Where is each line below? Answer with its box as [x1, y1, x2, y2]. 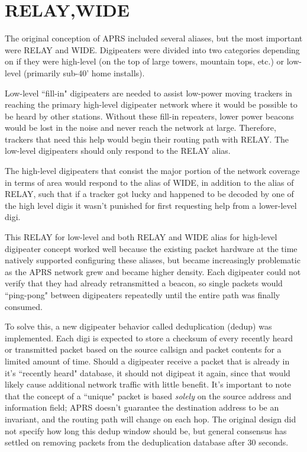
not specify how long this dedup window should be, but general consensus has [5, 424, 287, 437]
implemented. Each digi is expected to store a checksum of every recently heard [5, 331, 293, 344]
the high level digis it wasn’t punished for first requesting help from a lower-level [5, 199, 297, 211]
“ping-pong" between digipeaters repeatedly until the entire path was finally [5, 289, 280, 301]
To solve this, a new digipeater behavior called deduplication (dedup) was [5, 320, 272, 332]
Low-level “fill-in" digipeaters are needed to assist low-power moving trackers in [5, 86, 292, 99]
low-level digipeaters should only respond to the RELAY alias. [5, 144, 231, 157]
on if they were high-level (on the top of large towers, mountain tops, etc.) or [5, 55, 285, 67]
